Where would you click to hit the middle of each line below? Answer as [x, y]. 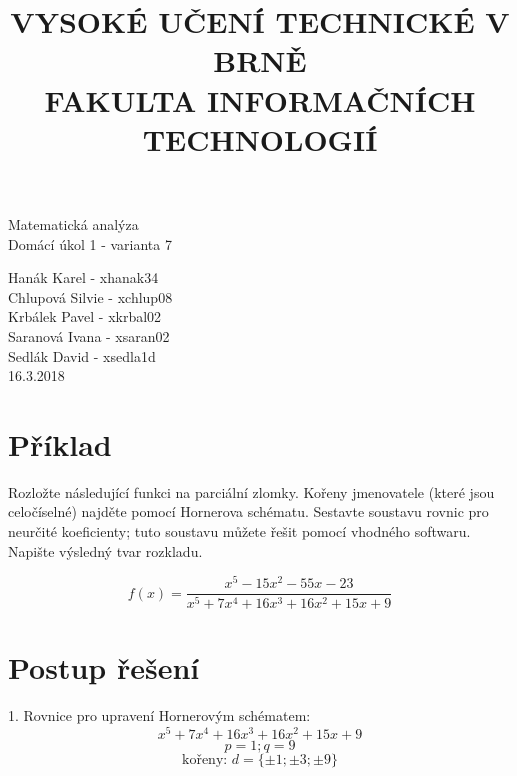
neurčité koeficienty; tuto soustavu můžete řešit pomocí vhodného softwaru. [239, 531]
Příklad [60, 443]
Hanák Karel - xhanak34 [83, 277]
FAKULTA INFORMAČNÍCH [260, 99]
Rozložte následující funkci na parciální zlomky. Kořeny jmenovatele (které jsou [251, 491]
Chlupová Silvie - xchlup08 [90, 296]
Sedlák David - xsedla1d [82, 355]
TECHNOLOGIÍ [260, 138]
